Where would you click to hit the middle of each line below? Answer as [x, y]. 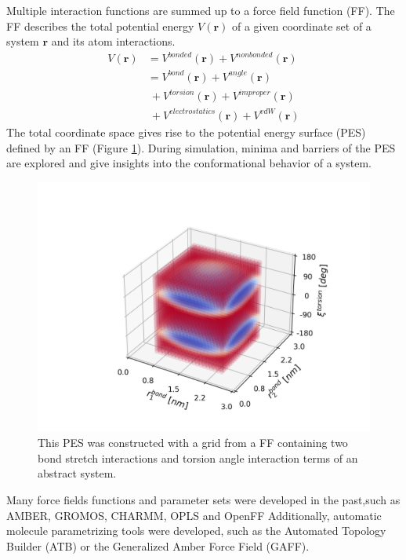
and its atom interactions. [113, 41]
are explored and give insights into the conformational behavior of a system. [189, 163]
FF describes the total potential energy [100, 26]
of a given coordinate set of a [302, 26]
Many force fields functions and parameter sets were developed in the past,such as [203, 500]
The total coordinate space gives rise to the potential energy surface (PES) [186, 132]
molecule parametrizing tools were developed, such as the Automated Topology [196, 531]
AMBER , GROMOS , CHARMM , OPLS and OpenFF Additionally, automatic [194, 515]
